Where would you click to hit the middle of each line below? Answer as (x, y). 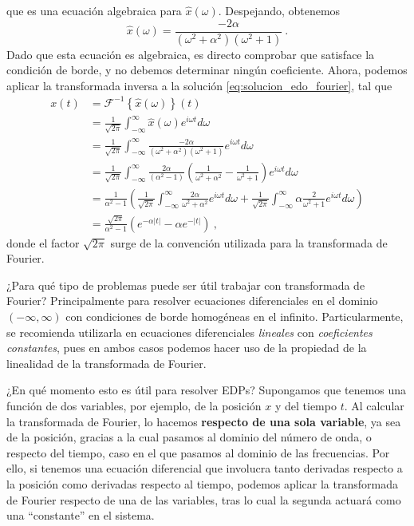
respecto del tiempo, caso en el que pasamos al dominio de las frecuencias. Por (198, 452)
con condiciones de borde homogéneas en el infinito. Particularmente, (235, 316)
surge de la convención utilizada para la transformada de (249, 242)
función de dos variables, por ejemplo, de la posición (134, 406)
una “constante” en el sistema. (81, 515)
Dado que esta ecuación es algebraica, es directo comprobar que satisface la (191, 54)
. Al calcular (374, 406)
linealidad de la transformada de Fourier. (106, 363)
